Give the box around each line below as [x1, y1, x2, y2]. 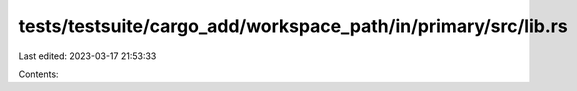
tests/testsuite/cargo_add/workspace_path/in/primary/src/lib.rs [18, 15, 569, 37]
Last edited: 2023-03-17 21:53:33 [18, 50, 157, 62]
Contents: [18, 68, 59, 80]
